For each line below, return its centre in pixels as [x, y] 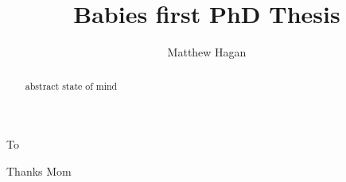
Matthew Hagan [207, 52]
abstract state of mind [71, 85]
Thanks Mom [39, 170]
